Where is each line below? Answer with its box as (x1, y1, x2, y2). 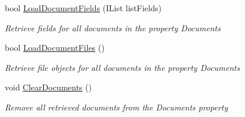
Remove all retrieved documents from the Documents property (5, 100, 228, 113)
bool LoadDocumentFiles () (5, 41, 105, 54)
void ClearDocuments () (5, 81, 92, 93)
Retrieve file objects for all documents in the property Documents (5, 61, 240, 73)
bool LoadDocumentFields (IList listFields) (5, 2, 162, 14)
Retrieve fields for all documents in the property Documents (5, 21, 221, 34)
